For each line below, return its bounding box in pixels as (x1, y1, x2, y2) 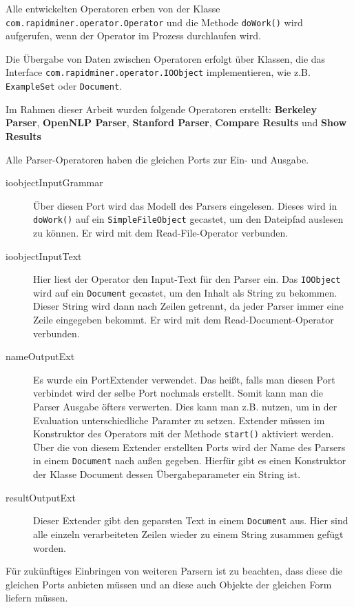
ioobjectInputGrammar (6, 175, 103, 190)
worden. (33, 540, 66, 555)
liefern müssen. (6, 590, 68, 605)
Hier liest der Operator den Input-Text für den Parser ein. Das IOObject (33, 272, 341, 286)
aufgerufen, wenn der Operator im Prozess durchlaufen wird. (6, 28, 261, 43)
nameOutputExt (6, 349, 75, 364)
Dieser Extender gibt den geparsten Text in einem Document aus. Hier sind (33, 513, 348, 528)
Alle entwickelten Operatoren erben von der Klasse (6, 1, 220, 15)
